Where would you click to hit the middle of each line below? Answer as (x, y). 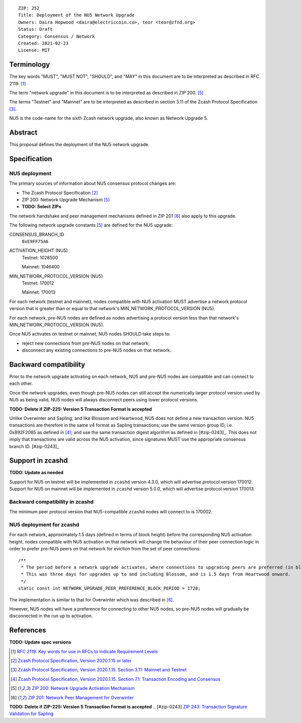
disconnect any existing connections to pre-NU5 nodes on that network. (97, 350)
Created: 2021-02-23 (43, 43)
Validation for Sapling (31, 714)
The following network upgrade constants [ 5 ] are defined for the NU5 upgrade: (91, 225)
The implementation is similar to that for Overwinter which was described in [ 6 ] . (92, 600)
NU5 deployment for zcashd (44, 525)
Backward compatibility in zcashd (51, 502)
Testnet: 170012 (38, 283)
